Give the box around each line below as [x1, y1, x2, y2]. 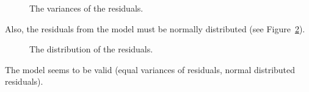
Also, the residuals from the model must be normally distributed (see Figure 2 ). [5, 22, 305, 35]
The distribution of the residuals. [29, 43, 153, 55]
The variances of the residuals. [29, 2, 144, 14]
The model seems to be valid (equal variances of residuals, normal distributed [5, 63, 296, 76]
